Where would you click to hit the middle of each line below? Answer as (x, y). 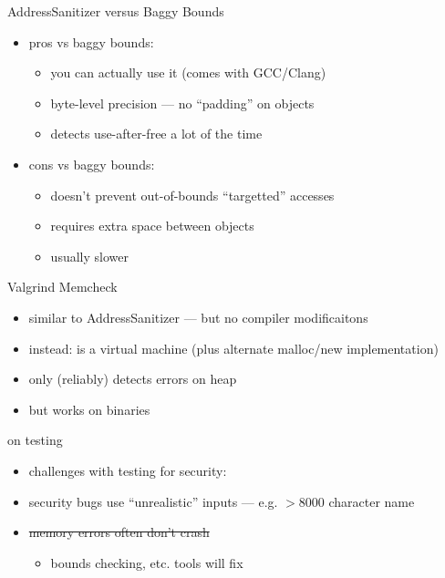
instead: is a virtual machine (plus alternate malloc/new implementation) (233, 348)
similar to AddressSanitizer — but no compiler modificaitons (198, 317)
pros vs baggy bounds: (91, 41)
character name (372, 501)
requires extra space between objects (152, 226)
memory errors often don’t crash (119, 532)
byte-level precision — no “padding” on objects (182, 103)
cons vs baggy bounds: (92, 164)
